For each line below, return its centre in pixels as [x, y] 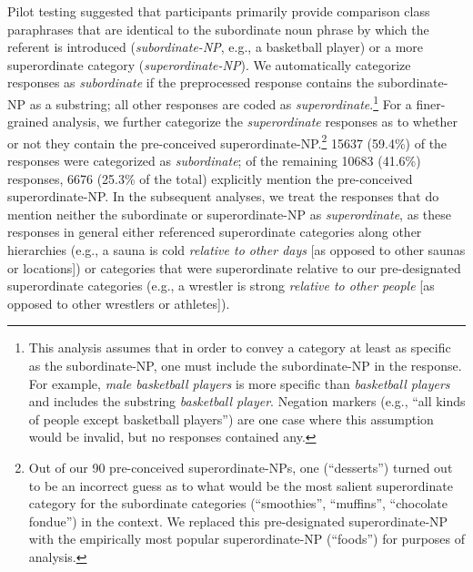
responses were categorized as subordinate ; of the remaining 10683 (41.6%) [214, 161]
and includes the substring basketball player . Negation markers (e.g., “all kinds [247, 401]
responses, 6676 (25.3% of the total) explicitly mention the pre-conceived [210, 178]
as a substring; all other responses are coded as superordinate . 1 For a [221, 102]
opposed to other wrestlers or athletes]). [119, 303]
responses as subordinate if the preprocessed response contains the [191, 82]
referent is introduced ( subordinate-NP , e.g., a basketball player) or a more [216, 47]
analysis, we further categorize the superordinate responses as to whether [255, 122]
